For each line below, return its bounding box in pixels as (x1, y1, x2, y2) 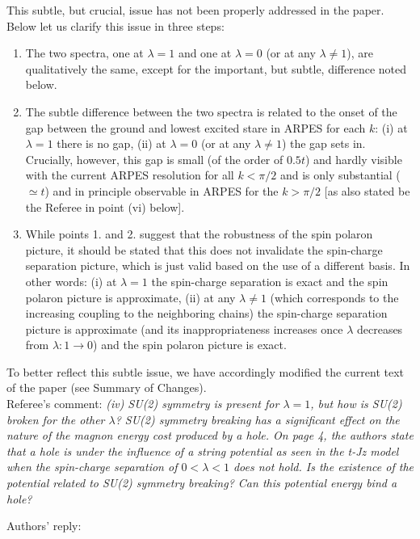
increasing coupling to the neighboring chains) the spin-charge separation (25, 305, 388, 322)
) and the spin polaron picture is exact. (93, 336, 287, 353)
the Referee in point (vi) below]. (25, 198, 185, 215)
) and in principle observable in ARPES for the (44, 182, 279, 199)
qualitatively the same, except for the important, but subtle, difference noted (25, 60, 407, 77)
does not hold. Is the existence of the (233, 458, 414, 475)
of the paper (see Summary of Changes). (6, 379, 207, 396)
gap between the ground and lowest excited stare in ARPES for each (25, 119, 366, 136)
